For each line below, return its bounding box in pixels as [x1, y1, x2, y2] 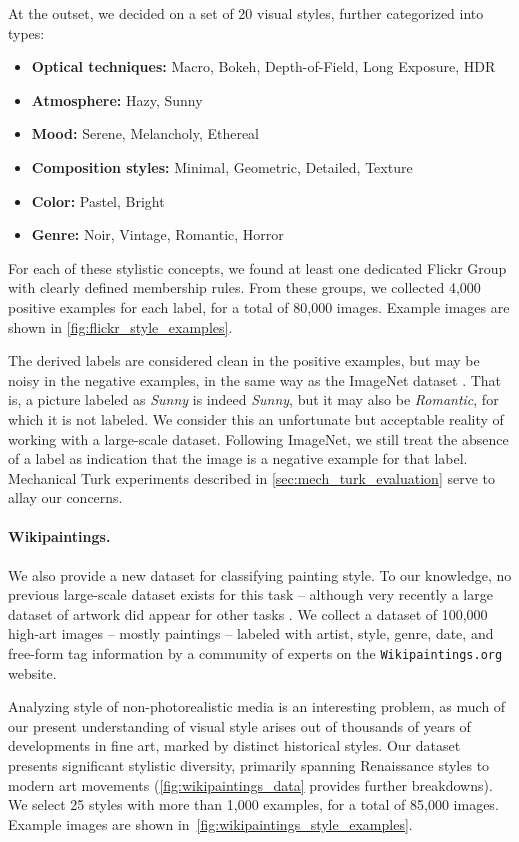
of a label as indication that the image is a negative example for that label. [8, 448, 468, 469]
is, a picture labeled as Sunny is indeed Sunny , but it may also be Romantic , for [8, 389, 499, 410]
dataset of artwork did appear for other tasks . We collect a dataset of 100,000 [8, 603, 488, 624]
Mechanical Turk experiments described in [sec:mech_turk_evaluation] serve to [8, 467, 496, 488]
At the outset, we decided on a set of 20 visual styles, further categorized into [8, 3, 484, 23]
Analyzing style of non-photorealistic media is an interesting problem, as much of [8, 696, 506, 717]
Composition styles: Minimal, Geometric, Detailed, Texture [31, 156, 413, 177]
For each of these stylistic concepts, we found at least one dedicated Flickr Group [8, 257, 507, 278]
